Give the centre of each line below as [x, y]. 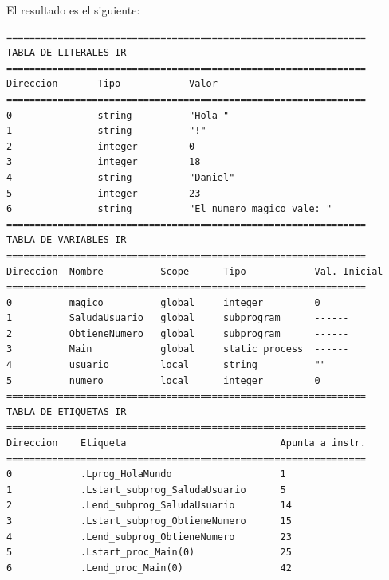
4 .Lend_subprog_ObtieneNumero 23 [149, 537]
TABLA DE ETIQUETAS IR [67, 411]
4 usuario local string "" [166, 365]
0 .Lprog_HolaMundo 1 [146, 474]
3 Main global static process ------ [178, 349]
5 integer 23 [104, 193]
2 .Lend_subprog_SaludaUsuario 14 [149, 506]
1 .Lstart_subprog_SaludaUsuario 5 [146, 490]
